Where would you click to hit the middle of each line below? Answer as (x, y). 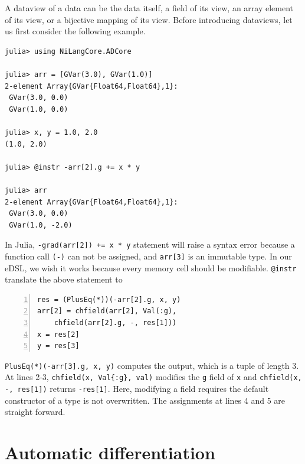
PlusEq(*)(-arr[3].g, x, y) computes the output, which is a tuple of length (147, 365)
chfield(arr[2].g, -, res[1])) (115, 323)
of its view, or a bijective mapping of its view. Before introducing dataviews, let (149, 19)
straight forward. (35, 412)
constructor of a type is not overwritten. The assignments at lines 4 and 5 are (145, 400)
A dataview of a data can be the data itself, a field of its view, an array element (149, 8)
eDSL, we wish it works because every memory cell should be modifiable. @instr (151, 267)
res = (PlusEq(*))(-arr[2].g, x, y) (109, 299)
